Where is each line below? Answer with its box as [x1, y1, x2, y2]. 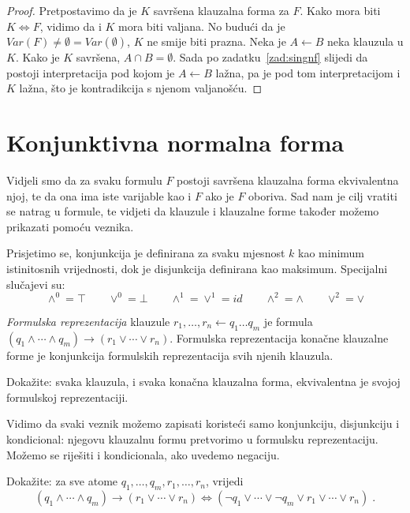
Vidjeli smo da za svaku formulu [6, 172, 162, 189]
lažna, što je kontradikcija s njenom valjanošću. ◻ [19, 80, 263, 96]
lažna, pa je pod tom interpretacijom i [215, 64, 401, 81]
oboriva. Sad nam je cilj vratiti [248, 187, 397, 204]
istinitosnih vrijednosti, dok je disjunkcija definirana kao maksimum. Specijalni [6, 260, 388, 277]
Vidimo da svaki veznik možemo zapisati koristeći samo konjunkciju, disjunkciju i [6, 415, 400, 432]
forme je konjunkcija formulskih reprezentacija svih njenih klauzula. [6, 346, 334, 363]
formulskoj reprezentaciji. [6, 388, 129, 405]
